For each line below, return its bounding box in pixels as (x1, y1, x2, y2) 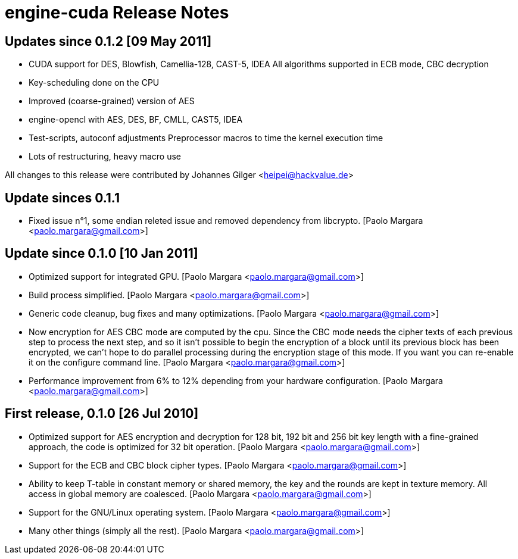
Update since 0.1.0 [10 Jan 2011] (5, 246, 198, 261)
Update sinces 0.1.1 (5, 190, 120, 205)
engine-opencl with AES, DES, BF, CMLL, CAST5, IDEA (29, 114, 243, 125)
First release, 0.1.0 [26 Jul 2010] (5, 406, 199, 421)
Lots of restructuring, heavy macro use (29, 151, 182, 162)
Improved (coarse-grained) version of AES (29, 96, 195, 107)
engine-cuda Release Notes (5, 2, 229, 23)
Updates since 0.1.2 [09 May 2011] (5, 33, 212, 49)
